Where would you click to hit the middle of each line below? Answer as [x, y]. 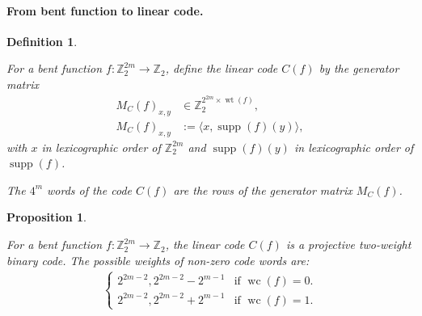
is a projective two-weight [348, 244]
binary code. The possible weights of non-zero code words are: [158, 260]
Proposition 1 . [46, 217]
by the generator [359, 68]
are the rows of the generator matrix [263, 190]
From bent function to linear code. [105, 10]
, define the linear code [222, 68]
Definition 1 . [42, 41]
